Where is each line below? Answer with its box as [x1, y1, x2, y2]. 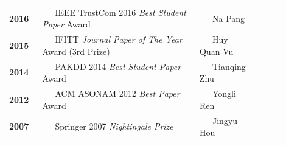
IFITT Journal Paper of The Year [55, 33, 183, 46]
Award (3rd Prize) [42, 44, 110, 57]
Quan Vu [199, 44, 234, 57]
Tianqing [212, 60, 246, 72]
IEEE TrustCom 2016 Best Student [55, 5, 186, 18]
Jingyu [212, 114, 238, 127]
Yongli [212, 87, 236, 100]
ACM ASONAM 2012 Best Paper [55, 87, 180, 100]
